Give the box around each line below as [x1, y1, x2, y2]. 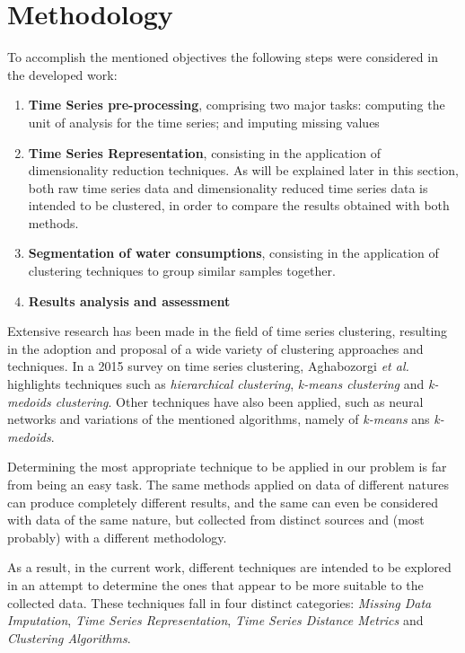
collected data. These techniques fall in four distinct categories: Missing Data [7, 593, 432, 612]
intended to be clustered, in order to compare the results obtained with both [28, 196, 450, 215]
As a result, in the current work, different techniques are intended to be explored [7, 558, 452, 577]
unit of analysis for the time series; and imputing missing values [28, 112, 380, 131]
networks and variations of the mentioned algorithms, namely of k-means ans [7, 410, 430, 428]
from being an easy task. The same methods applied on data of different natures [7, 475, 450, 493]
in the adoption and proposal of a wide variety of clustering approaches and [7, 339, 424, 357]
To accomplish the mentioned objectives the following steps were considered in [7, 48, 438, 66]
